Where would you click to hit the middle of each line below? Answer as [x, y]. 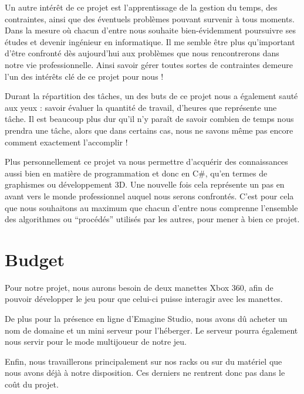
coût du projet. [32, 384]
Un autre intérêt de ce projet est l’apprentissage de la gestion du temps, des [141, 7]
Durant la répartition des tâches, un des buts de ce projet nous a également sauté [151, 96]
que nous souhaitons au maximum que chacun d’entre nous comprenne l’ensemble [151, 207]
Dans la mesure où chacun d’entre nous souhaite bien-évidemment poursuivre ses [150, 30]
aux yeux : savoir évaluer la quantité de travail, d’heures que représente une [141, 107]
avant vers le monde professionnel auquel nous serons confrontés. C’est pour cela [149, 196]
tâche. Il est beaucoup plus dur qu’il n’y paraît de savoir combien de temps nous [149, 119]
